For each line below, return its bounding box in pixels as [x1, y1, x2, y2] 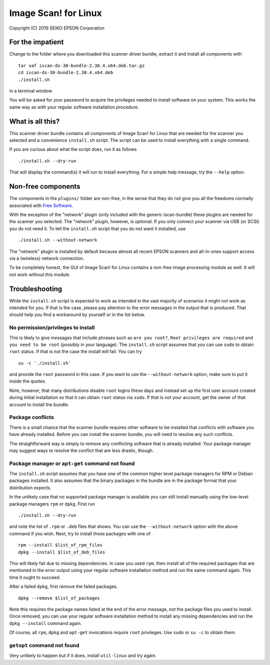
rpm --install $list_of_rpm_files [18, 542, 102, 548]
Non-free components [9, 182, 80, 191]
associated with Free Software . [9, 202, 73, 208]
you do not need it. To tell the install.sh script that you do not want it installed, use [9, 225, 186, 231]
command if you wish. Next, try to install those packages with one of [9, 530, 151, 536]
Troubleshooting [9, 284, 62, 293]
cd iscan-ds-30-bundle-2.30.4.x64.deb [18, 70, 113, 75]
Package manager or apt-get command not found [9, 460, 135, 467]
